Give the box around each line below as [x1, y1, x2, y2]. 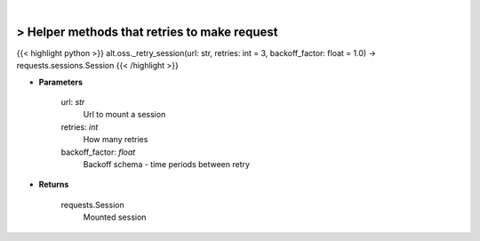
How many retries [83, 134, 148, 145]
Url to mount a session [83, 109, 166, 120]
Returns [38, 179, 69, 190]
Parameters [38, 76, 84, 87]
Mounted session [83, 212, 147, 222]
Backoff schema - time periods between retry [83, 159, 251, 170]
